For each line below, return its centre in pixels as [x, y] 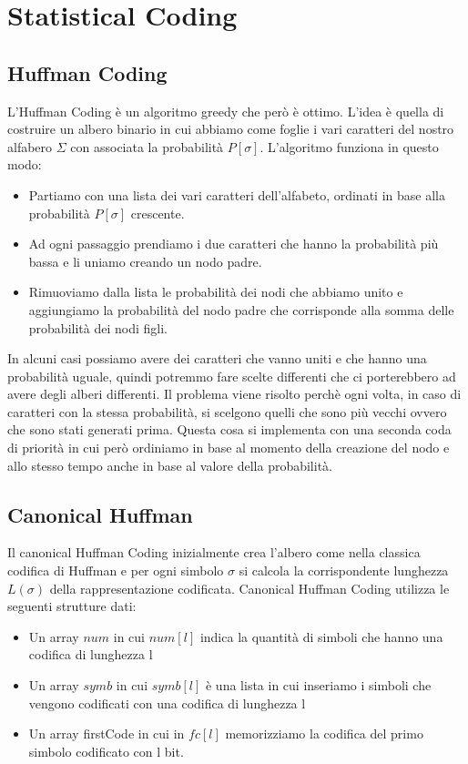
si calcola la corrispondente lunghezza [344, 570]
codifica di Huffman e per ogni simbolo [116, 570]
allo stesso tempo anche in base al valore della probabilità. [170, 465]
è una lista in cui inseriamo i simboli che [318, 685]
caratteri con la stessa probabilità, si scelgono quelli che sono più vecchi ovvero [227, 411]
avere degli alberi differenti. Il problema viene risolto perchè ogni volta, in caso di [234, 394]
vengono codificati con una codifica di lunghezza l [167, 703]
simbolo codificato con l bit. [106, 751]
